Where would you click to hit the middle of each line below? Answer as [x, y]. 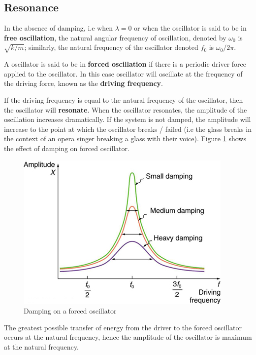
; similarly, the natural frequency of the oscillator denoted [111, 47]
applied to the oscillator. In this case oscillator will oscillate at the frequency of [123, 73]
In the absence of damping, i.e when [58, 28]
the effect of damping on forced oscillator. [67, 148]
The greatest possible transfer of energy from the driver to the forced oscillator [123, 327]
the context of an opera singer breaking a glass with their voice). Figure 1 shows [125, 138]
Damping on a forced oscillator [70, 311]
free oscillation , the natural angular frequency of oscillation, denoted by [115, 37]
